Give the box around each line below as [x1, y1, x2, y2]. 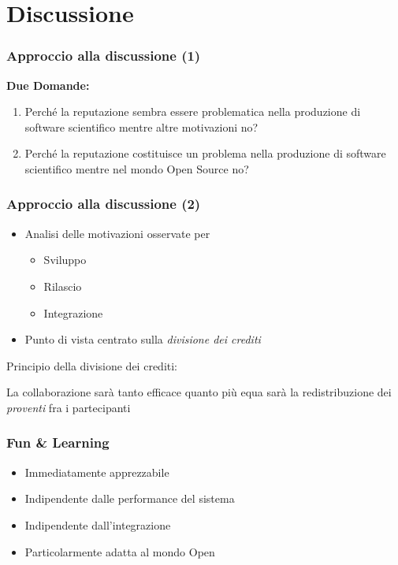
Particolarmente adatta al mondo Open [24, 543, 215, 559]
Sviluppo [43, 251, 87, 268]
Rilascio [43, 277, 82, 294]
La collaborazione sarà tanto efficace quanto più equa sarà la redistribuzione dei [6, 384, 392, 400]
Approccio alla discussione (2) [6, 194, 201, 214]
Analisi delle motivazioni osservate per [24, 225, 210, 241]
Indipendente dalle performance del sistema [24, 490, 235, 507]
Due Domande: [6, 76, 90, 93]
